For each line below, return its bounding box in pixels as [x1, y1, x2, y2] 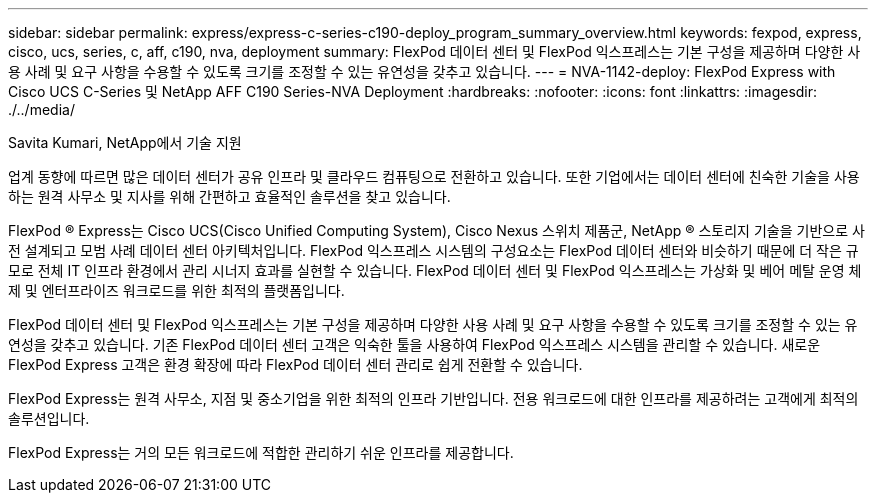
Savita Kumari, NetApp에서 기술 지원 [8, 134, 242, 151]
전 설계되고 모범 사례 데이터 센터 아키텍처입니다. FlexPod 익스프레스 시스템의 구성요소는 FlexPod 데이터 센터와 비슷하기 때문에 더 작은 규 [8, 242, 859, 259]
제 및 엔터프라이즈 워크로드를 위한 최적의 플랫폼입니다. [8, 282, 345, 299]
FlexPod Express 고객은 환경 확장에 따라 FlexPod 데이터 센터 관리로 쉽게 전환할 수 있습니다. [8, 356, 583, 373]
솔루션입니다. [8, 410, 90, 427]
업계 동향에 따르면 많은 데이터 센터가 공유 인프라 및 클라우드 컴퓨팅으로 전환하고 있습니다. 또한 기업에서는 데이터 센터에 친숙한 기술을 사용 [8, 168, 860, 185]
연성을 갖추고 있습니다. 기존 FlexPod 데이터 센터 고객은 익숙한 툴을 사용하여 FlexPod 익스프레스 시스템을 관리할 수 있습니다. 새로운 [8, 336, 821, 353]
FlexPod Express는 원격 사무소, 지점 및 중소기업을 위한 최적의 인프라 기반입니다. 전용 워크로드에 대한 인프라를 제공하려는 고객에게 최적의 [8, 390, 859, 407]
